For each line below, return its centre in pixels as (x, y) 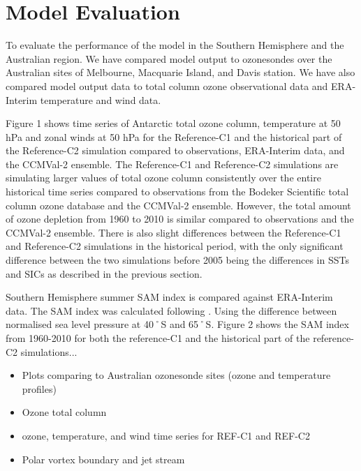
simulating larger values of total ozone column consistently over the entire (163, 178)
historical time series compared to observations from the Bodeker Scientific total (177, 192)
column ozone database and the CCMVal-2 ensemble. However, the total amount (178, 205)
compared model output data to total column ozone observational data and (167, 85)
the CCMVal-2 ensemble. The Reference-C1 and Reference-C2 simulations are (172, 164)
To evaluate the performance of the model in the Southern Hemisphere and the (175, 45)
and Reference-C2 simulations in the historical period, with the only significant (175, 246)
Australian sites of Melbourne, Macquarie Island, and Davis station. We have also (180, 72)
